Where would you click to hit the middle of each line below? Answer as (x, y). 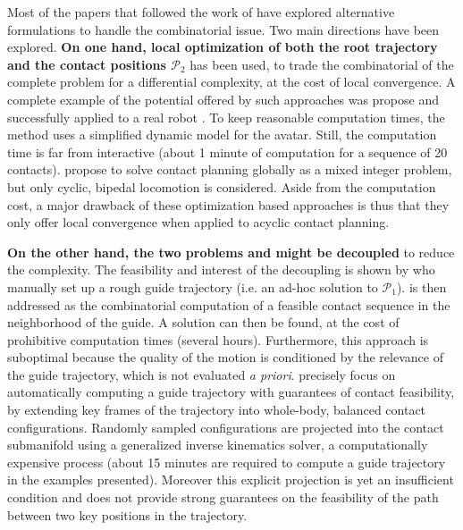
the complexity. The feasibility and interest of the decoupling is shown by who (221, 269)
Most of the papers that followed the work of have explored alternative (201, 12)
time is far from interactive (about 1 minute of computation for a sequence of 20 (227, 151)
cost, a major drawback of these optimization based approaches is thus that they (228, 204)
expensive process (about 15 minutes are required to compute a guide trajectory (227, 462)
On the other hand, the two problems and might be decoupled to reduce (231, 252)
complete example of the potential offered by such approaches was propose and (223, 99)
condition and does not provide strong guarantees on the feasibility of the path (223, 497)
